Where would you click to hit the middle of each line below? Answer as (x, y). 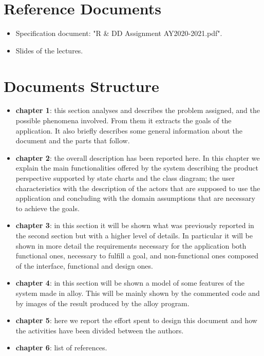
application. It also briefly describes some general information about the (129, 130)
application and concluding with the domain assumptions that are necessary (135, 198)
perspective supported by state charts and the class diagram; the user (125, 178)
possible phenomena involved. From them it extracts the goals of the (124, 120)
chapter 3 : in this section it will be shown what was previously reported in (135, 225)
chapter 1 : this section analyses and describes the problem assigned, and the (138, 110)
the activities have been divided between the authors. (100, 330)
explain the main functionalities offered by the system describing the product (137, 168)
